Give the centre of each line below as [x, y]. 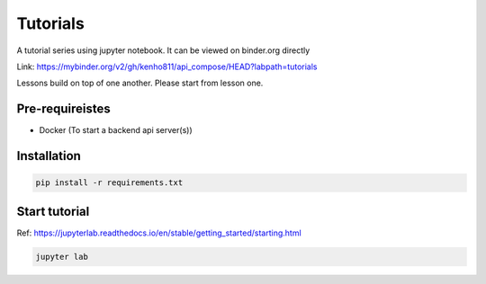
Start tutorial [53, 211]
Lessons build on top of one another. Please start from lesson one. [140, 83]
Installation [49, 156]
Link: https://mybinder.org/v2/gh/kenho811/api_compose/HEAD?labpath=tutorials [167, 67]
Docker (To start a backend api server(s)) [116, 130]
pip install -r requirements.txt [109, 183]
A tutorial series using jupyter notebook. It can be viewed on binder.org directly [163, 50]
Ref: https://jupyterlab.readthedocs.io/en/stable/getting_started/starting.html [159, 233]
